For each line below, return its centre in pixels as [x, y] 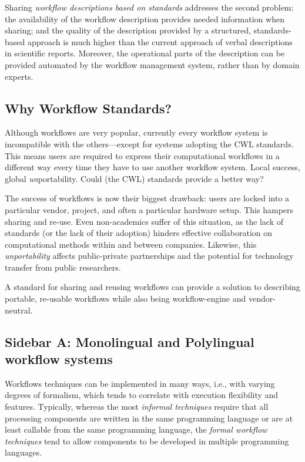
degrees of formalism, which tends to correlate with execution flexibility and [142, 395]
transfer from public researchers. [63, 267]
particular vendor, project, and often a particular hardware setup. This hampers [149, 209]
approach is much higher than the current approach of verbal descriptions [160, 41]
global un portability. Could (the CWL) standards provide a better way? [134, 178]
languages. [24, 452]
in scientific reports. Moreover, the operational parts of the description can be [145, 53]
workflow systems [59, 359]
